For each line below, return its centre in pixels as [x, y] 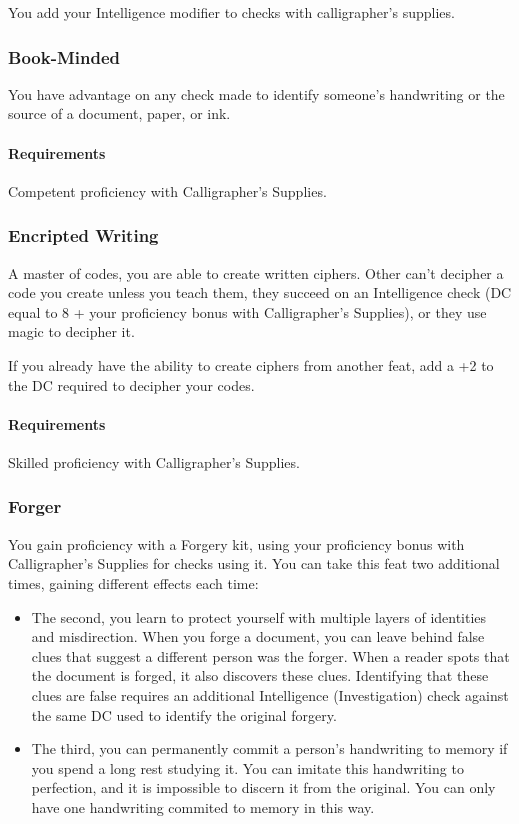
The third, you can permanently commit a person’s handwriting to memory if [269, 748]
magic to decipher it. [71, 331]
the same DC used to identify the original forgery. [184, 714]
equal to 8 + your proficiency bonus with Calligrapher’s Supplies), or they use [247, 311]
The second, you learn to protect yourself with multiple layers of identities [259, 616]
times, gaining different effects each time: [133, 582]
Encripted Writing [83, 235]
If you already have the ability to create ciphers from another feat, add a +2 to [251, 364]
